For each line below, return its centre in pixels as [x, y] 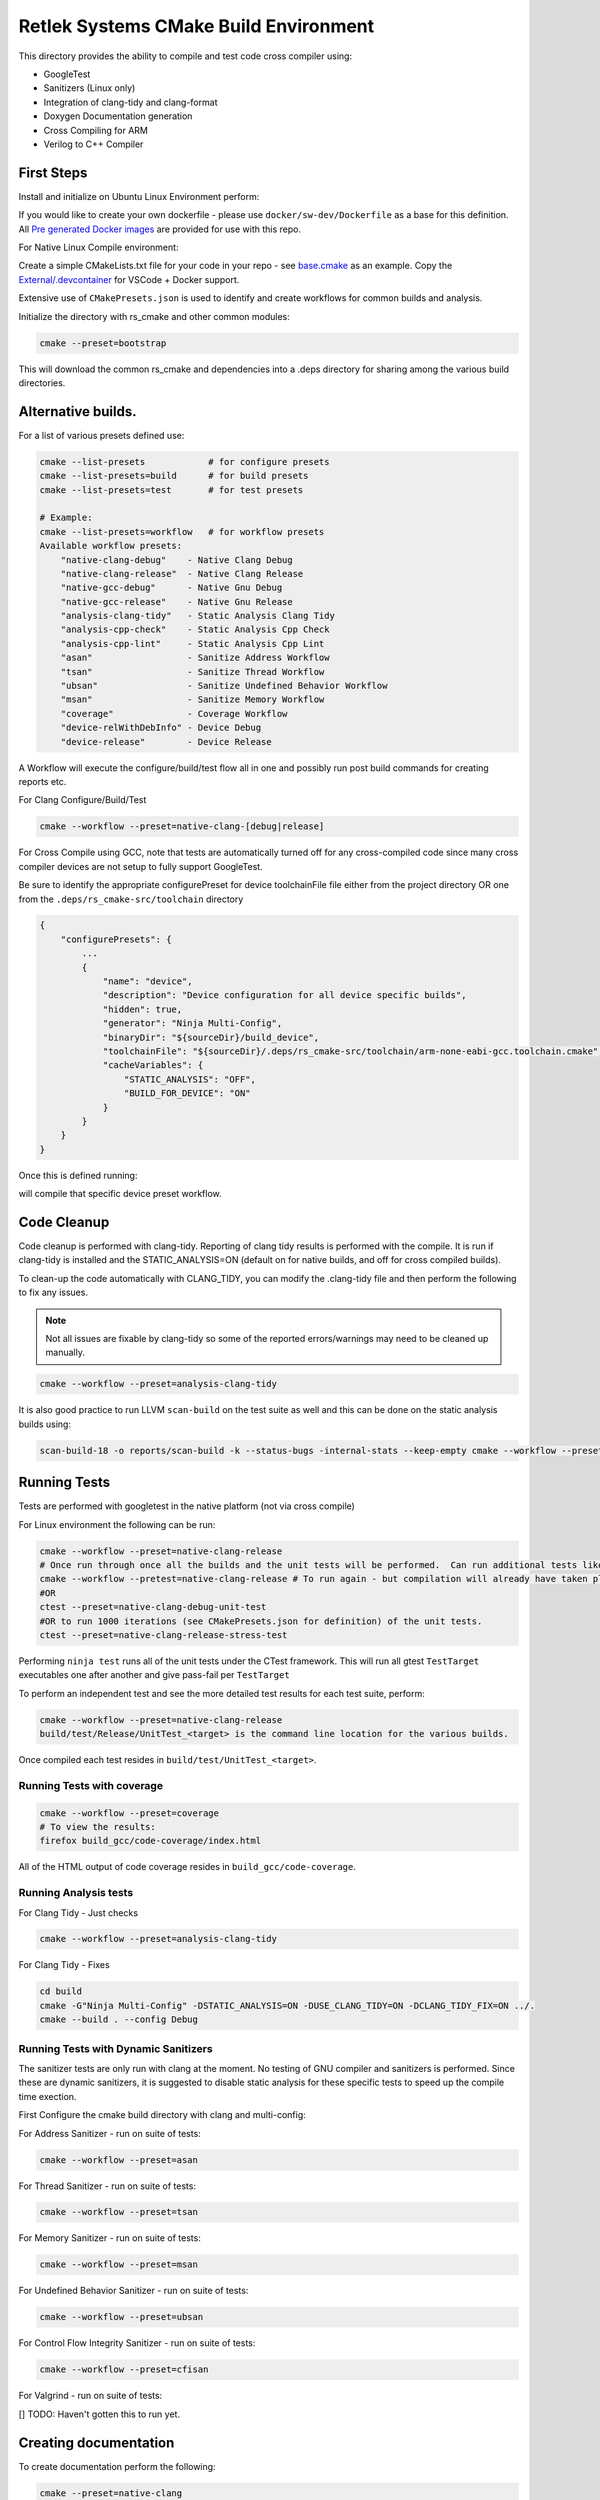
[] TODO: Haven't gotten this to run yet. [99, 2414]
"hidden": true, [142, 1009]
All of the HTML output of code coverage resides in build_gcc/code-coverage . [187, 1867]
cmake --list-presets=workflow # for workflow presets [182, 531]
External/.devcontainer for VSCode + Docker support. [129, 279]
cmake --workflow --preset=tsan [119, 2212]
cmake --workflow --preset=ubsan [121, 2317]
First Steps [53, 172]
